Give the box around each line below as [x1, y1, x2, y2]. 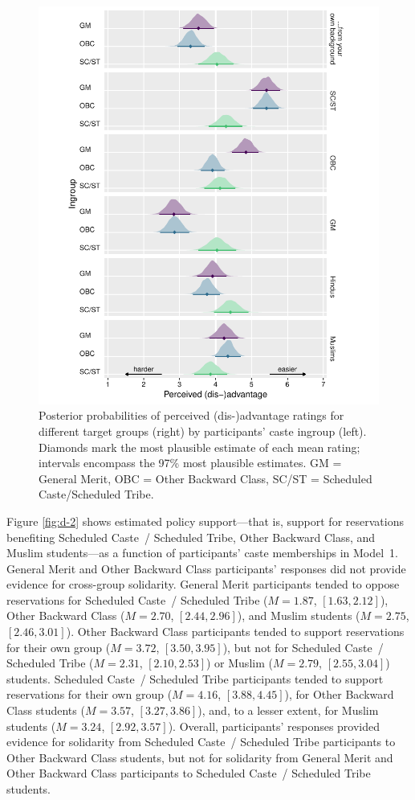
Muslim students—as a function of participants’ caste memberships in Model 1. [6, 544, 398, 561]
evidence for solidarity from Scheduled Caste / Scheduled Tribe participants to [6, 733, 396, 750]
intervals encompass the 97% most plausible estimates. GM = [39, 454, 342, 471]
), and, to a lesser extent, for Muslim [197, 702, 379, 719]
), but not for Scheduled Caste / [222, 638, 384, 655]
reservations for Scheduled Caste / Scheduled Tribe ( [6, 591, 268, 608]
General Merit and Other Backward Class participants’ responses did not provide [6, 560, 406, 576]
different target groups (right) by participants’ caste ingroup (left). [39, 422, 367, 439]
